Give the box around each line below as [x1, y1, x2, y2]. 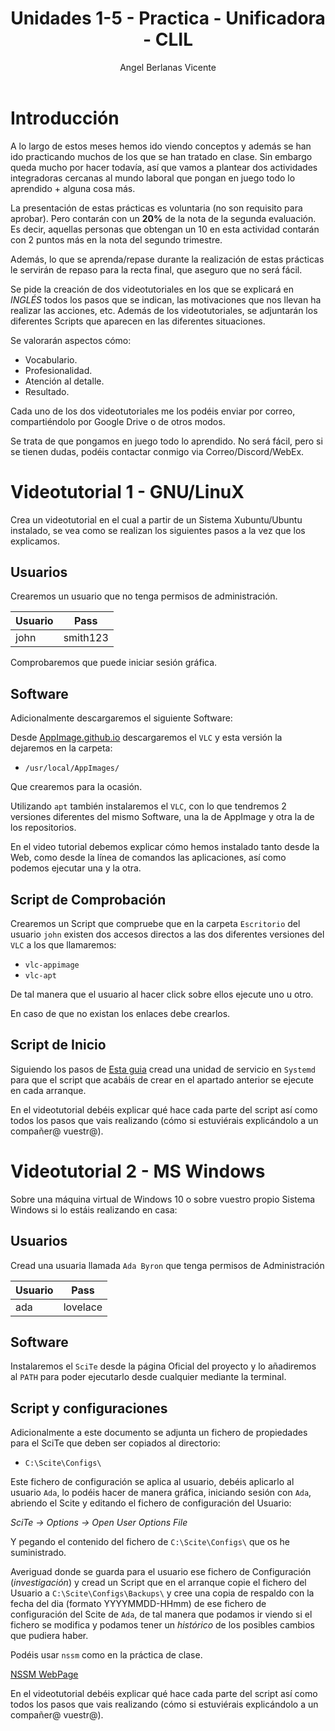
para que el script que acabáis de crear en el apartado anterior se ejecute [10, 1073, 314, 1086]
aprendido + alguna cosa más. [10, 182, 136, 194]
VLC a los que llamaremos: [10, 939, 117, 951]
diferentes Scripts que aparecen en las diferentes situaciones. [10, 315, 266, 327]
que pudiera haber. [10, 1630, 89, 1642]
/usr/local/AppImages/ [24, 763, 120, 774]
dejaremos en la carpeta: [10, 742, 113, 754]
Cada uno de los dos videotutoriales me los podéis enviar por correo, [10, 405, 296, 417]
